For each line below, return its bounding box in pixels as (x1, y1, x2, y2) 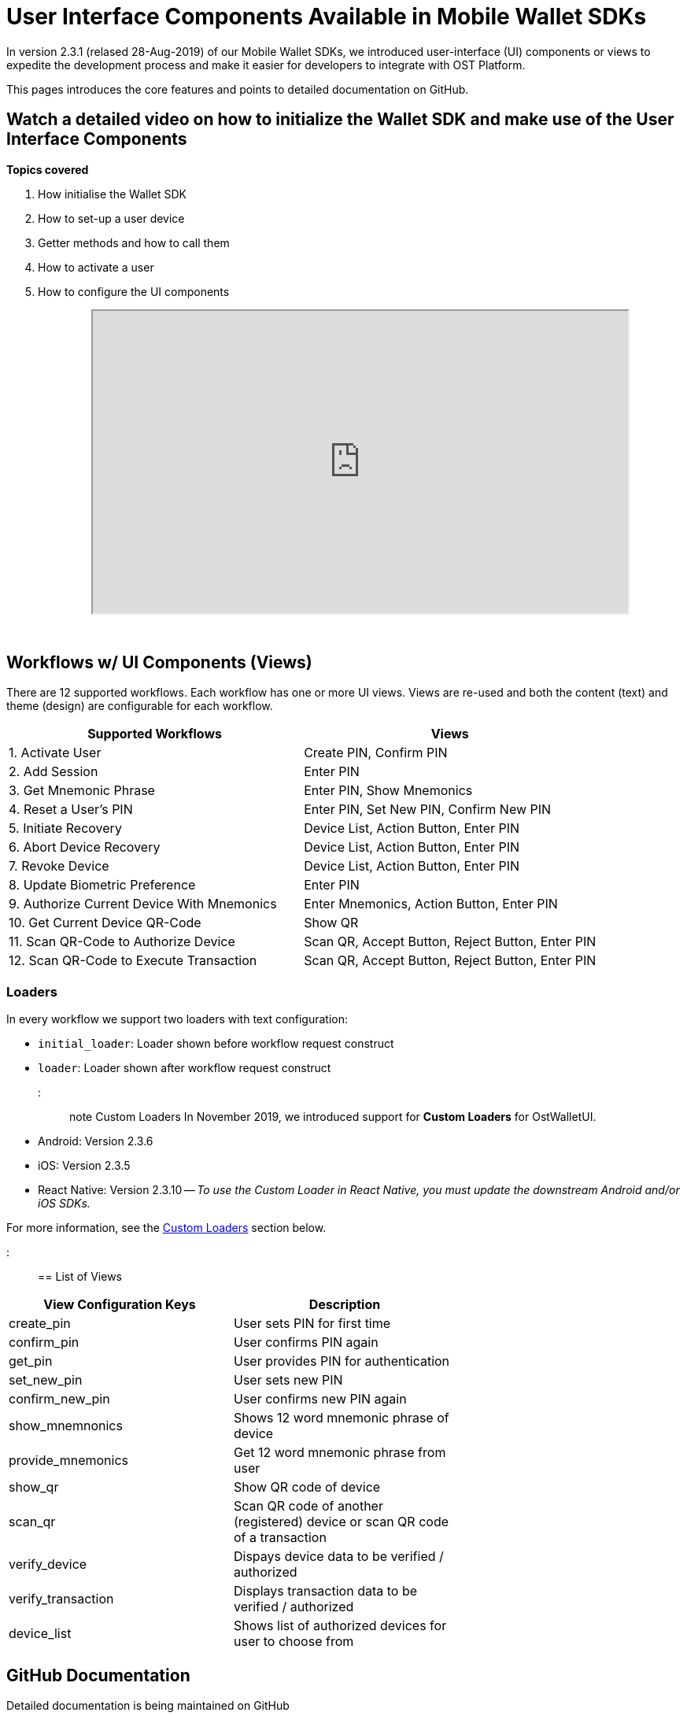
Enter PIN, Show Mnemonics (304, 782, 473, 799)
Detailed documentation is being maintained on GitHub (6, 1699, 290, 1713)
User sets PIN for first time (233, 1315, 391, 1332)
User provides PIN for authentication (233, 1353, 450, 1370)
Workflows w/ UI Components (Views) (6, 653, 312, 673)
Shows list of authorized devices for (233, 1618, 447, 1634)
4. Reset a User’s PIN (9, 801, 133, 818)
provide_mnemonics (9, 1452, 128, 1469)
